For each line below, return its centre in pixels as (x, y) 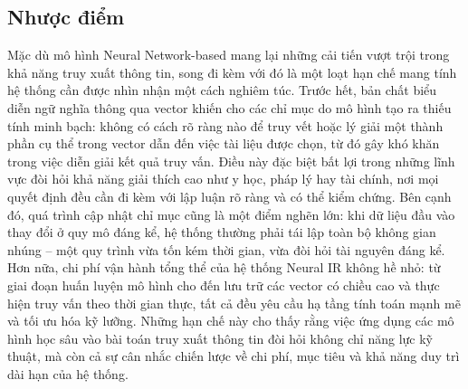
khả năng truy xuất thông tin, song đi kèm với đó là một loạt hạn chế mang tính (232, 72)
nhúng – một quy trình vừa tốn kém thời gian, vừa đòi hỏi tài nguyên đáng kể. (226, 249)
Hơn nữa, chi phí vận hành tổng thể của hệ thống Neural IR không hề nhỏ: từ (224, 267)
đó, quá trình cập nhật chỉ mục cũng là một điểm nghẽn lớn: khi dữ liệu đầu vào (231, 214)
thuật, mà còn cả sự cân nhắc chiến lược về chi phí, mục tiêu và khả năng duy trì (234, 356)
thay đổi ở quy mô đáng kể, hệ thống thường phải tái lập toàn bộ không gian (222, 232)
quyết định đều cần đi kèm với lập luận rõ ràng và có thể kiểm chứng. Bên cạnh (229, 196)
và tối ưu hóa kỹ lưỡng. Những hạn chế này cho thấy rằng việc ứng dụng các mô (231, 321)
